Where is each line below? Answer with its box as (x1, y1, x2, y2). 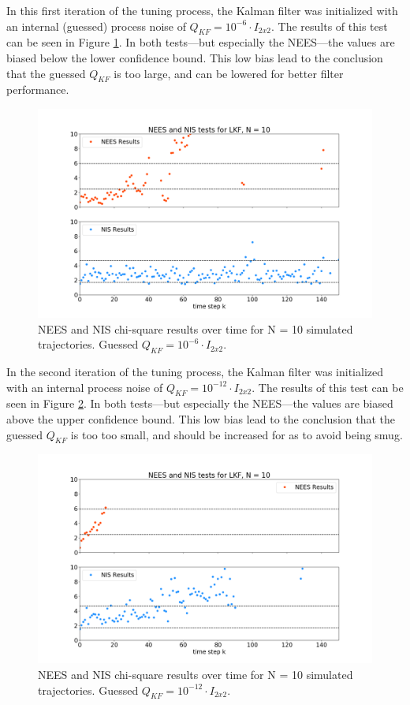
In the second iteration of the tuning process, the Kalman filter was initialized (6, 363, 383, 379)
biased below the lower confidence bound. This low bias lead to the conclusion (6, 49, 383, 65)
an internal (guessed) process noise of (6, 17, 186, 34)
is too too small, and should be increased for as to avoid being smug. (70, 426, 403, 442)
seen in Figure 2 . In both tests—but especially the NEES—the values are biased (6, 395, 393, 412)
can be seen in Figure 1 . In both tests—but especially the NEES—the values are (6, 34, 395, 50)
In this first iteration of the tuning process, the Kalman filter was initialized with (6, 2, 398, 18)
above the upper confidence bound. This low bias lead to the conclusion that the (6, 410, 396, 427)
